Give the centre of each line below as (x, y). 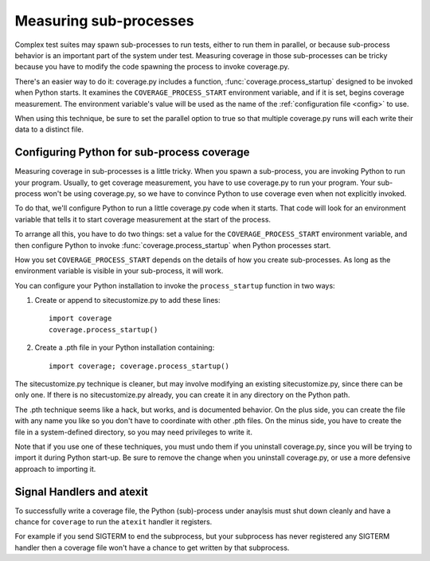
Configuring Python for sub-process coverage (132, 153)
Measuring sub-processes (104, 21)
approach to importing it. (55, 469)
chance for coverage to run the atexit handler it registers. (113, 522)
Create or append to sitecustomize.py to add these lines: (127, 300)
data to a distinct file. (49, 129)
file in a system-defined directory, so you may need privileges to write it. (133, 432)
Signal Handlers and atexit (82, 491)
